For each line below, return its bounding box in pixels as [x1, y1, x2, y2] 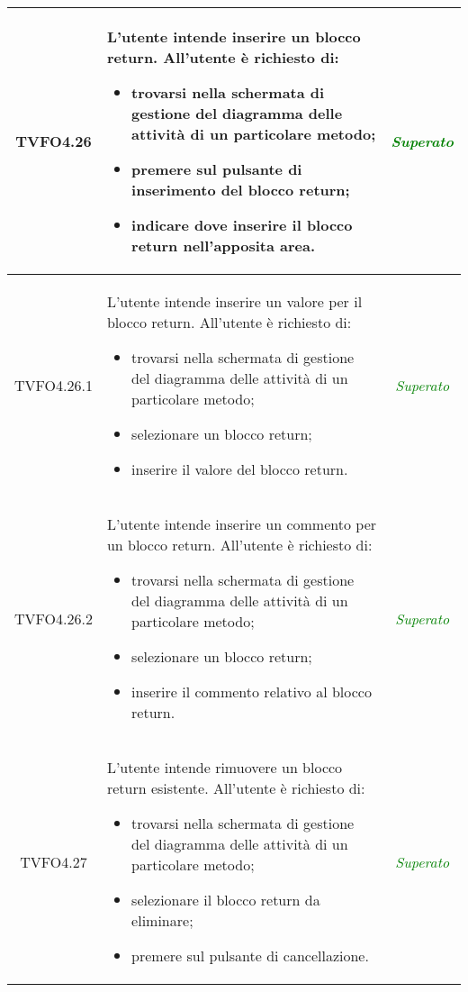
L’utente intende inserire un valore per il [106, 291, 363, 312]
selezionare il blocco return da [131, 889, 320, 910]
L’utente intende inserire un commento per [106, 514, 377, 534]
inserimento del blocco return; [131, 179, 350, 200]
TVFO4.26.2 [14, 607, 93, 629]
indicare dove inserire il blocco [131, 214, 353, 235]
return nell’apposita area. [131, 235, 316, 256]
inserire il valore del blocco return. [131, 459, 348, 479]
